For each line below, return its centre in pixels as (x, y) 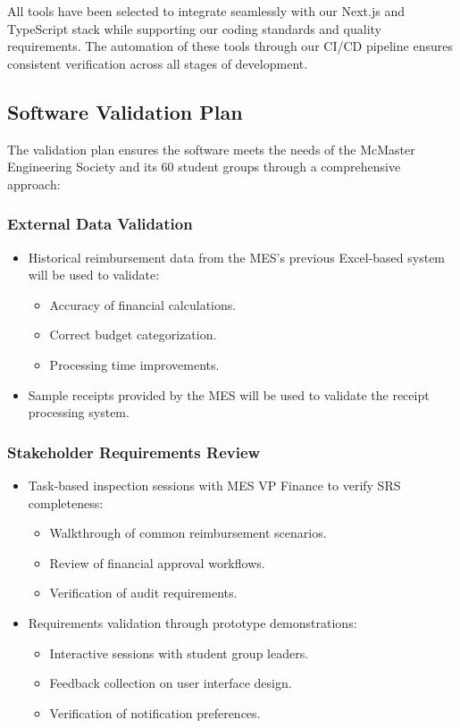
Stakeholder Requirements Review (134, 452)
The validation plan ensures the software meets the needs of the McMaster (211, 149)
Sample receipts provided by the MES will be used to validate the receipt (229, 394)
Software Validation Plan (125, 111)
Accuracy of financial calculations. (143, 304)
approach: (34, 184)
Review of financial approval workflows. (157, 562)
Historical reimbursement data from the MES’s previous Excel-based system (237, 257)
